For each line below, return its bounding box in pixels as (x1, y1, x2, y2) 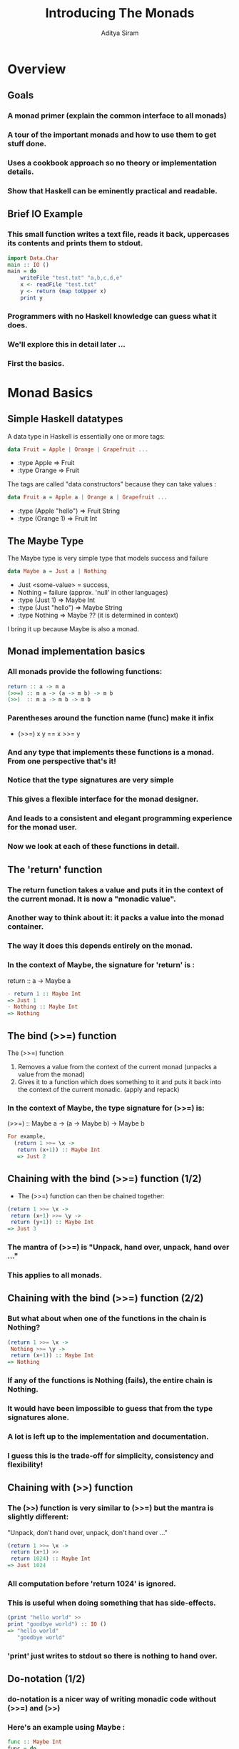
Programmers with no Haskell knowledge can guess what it (7, 311, 218, 321)
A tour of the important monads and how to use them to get (7, 130, 217, 140)
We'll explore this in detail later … (7, 339, 126, 349)
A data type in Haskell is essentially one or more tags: (7, 432, 166, 440)
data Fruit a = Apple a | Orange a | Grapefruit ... (7, 494, 168, 501)
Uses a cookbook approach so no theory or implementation (7, 158, 218, 168)
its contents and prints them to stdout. (7, 238, 143, 248)
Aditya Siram (101, 29, 139, 37)
